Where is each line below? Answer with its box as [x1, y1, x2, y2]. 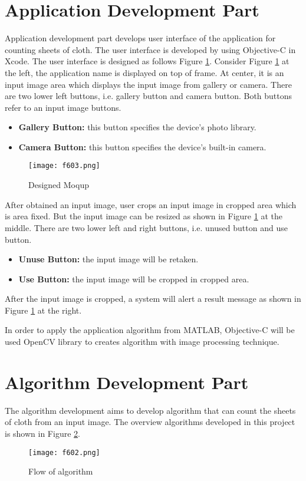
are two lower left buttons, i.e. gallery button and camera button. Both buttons [5, 90, 292, 102]
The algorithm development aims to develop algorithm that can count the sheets [5, 404, 296, 416]
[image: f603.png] [28, 162, 100, 170]
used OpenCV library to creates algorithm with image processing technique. [5, 335, 279, 348]
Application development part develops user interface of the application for [5, 32, 276, 44]
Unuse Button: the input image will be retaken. [18, 253, 199, 265]
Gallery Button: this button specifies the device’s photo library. [18, 121, 256, 133]
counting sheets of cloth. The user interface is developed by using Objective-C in [5, 43, 296, 55]
